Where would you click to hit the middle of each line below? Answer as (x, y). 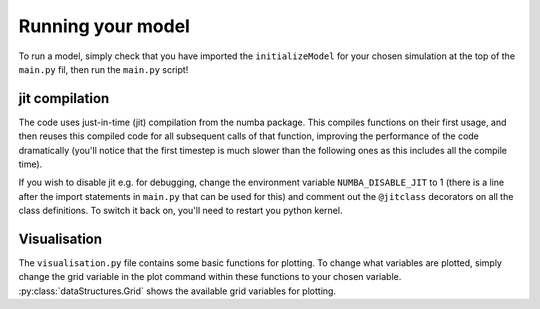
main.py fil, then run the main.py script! (103, 69)
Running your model (104, 26)
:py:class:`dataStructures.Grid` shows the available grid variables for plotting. (177, 291)
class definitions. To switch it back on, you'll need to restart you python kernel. (180, 211)
